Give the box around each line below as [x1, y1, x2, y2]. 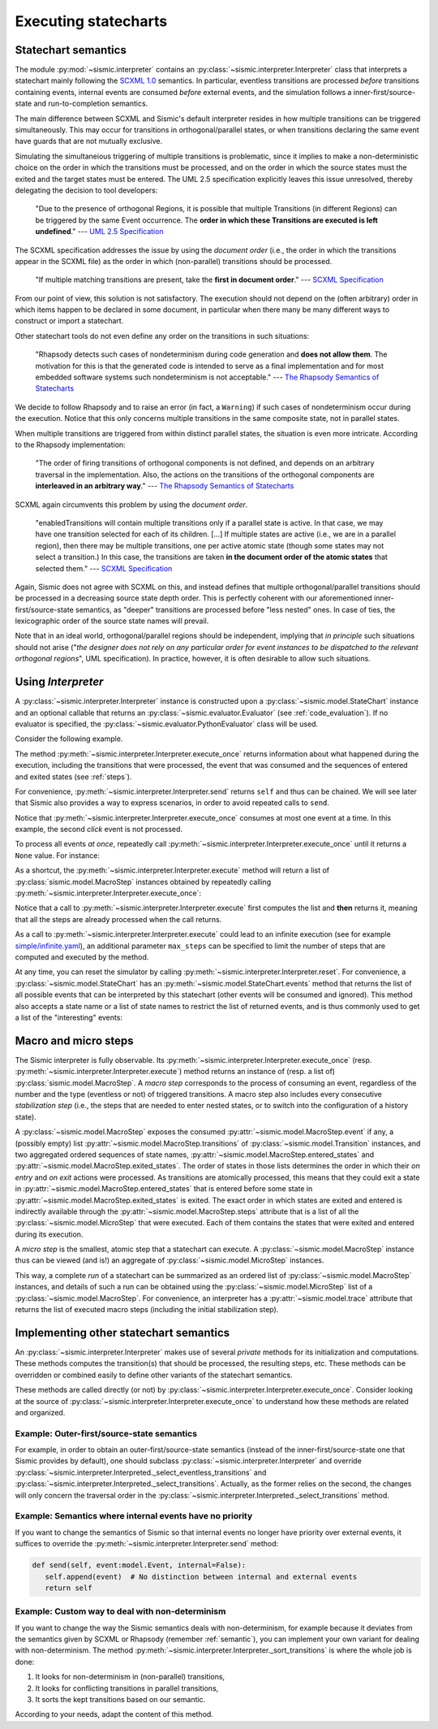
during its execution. [15, 1229, 84, 1239]
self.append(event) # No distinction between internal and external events [45, 1572, 358, 1581]
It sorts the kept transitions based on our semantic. [35, 1694, 206, 1704]
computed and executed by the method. [15, 951, 149, 962]
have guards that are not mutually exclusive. [15, 136, 163, 146]
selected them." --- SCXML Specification [35, 563, 173, 573]
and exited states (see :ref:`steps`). [15, 772, 132, 782]
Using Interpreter [15, 675, 104, 689]
